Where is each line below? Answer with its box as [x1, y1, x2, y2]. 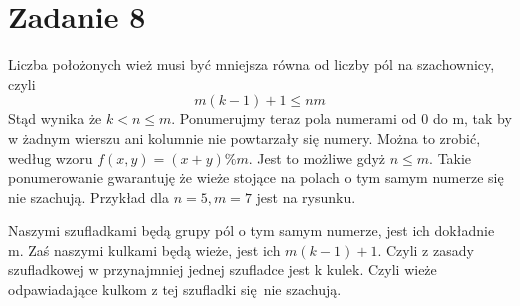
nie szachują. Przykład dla [8, 186, 169, 207]
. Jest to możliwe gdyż [248, 147, 386, 168]
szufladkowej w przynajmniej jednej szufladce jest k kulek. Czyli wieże [8, 259, 437, 280]
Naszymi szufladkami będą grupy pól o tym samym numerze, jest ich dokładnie [8, 220, 495, 241]
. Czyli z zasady [377, 239, 474, 260]
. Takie [429, 147, 472, 168]
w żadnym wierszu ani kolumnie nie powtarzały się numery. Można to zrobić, [8, 127, 481, 148]
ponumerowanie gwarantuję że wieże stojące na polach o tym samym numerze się [8, 167, 504, 188]
